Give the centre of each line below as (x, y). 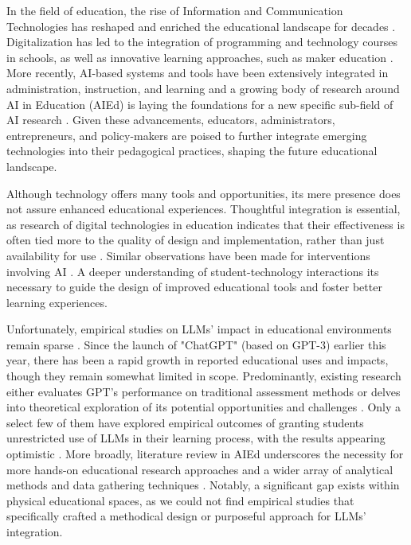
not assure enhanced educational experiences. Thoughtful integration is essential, (204, 209)
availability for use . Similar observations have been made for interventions (188, 255)
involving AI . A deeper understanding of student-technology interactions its (193, 271)
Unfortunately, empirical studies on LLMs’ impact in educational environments (199, 329)
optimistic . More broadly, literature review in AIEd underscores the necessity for (205, 454)
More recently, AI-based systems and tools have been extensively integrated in (198, 73)
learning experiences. (57, 302)
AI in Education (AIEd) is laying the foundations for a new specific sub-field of (200, 104)
